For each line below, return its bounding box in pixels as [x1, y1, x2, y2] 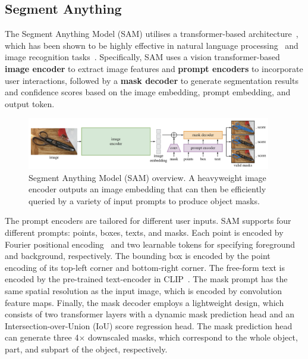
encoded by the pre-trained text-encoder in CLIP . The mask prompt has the [5, 273, 288, 285]
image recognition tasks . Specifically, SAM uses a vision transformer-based [5, 51, 280, 63]
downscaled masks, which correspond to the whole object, [88, 331, 298, 344]
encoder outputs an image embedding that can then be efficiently [29, 183, 266, 195]
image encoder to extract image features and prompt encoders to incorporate [5, 62, 303, 74]
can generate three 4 [5, 331, 79, 344]
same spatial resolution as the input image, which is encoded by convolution [5, 285, 282, 297]
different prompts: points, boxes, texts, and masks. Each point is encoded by [5, 226, 284, 239]
